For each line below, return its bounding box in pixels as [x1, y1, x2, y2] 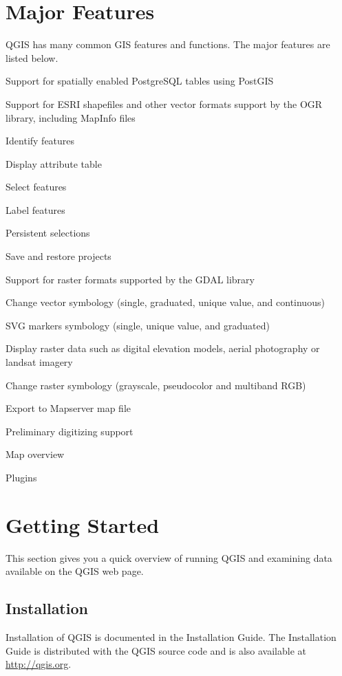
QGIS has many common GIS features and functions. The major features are [6, 37, 330, 52]
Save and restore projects [6, 249, 111, 263]
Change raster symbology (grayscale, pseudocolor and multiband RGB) [6, 378, 306, 392]
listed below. [6, 50, 58, 65]
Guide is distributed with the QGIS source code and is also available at [6, 643, 306, 657]
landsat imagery [6, 355, 73, 369]
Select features [6, 179, 67, 194]
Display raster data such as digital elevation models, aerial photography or [6, 341, 320, 356]
